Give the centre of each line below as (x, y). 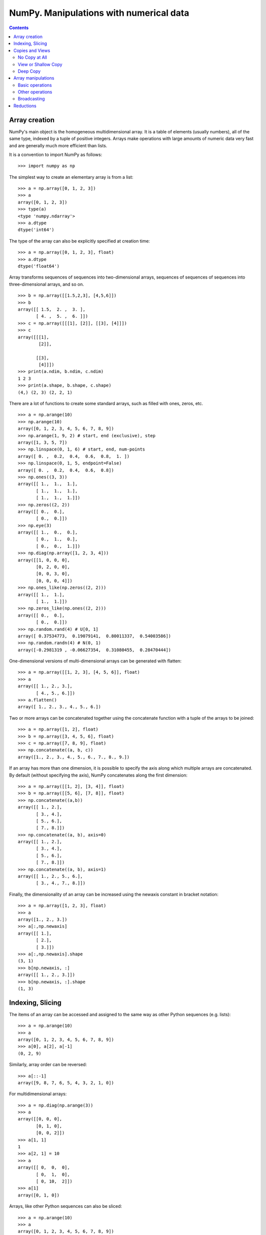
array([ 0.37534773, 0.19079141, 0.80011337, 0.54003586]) (95, 636)
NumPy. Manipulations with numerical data (99, 13)
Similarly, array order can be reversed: (48, 1065)
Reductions (25, 106)
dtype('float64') (39, 266)
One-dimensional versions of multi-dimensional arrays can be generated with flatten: (95, 661)
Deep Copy (29, 71)
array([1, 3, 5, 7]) (43, 442)
